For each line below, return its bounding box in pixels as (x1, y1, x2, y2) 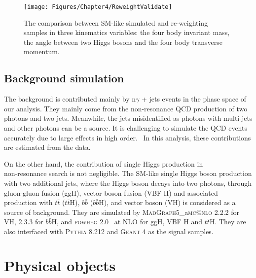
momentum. (24, 46, 60, 57)
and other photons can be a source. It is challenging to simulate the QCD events (4, 123, 247, 133)
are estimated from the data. (4, 142, 91, 152)
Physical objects (4, 255, 116, 275)
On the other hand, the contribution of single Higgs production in (4, 158, 203, 169)
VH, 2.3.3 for (4, 216, 43, 227)
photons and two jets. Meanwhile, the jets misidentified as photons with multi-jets (4, 113, 253, 123)
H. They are (209, 216, 246, 227)
